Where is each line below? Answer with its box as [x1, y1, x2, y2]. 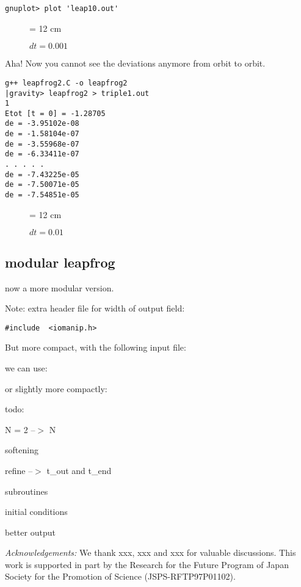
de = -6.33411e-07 [5, 150, 79, 159]
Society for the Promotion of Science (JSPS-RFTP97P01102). [5, 570, 236, 583]
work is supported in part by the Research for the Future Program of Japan [5, 558, 289, 571]
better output [5, 525, 56, 538]
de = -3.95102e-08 [5, 119, 79, 128]
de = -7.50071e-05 [5, 180, 79, 189]
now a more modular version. [5, 281, 114, 294]
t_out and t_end [46, 464, 112, 476]
